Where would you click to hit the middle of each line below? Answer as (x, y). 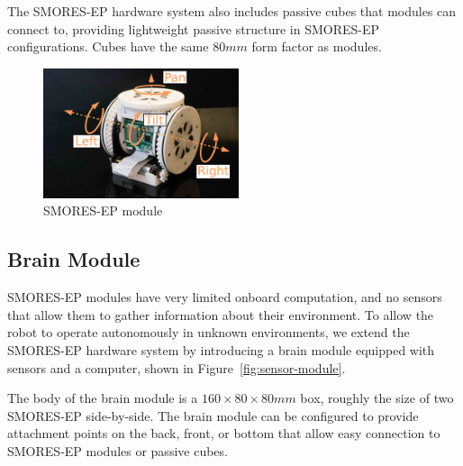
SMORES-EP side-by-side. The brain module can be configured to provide (213, 415)
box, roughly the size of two (377, 398)
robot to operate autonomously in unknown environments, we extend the (209, 332)
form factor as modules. (317, 46)
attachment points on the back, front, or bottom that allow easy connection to (224, 433)
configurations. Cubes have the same (108, 46)
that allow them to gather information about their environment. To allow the (221, 314)
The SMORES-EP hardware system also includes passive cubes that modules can (232, 11)
